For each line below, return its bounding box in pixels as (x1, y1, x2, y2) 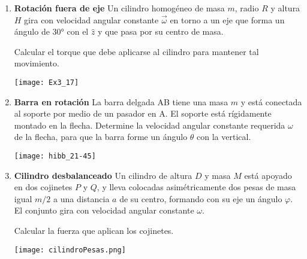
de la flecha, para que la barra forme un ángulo (14, 130, 188, 143)
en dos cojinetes (14, 181, 73, 193)
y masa (204, 169, 231, 181)
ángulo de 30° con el (14, 25, 89, 38)
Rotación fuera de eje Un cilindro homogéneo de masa (14, 2, 225, 14)
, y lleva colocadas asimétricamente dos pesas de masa (97, 181, 296, 193)
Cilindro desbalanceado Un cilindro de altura (14, 169, 192, 181)
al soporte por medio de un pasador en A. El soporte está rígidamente (14, 107, 272, 120)
